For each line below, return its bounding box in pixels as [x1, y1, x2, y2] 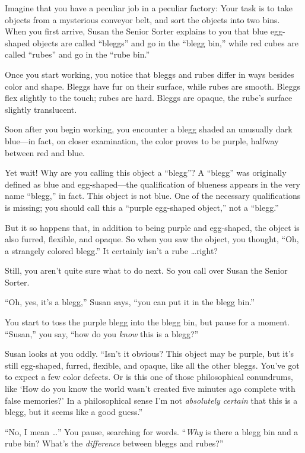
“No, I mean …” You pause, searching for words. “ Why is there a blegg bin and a [5, 425, 298, 438]
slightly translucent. [5, 103, 77, 115]
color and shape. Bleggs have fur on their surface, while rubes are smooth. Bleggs [5, 80, 301, 92]
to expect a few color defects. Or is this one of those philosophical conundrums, [5, 370, 293, 383]
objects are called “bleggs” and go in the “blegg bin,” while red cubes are [33, 36, 299, 49]
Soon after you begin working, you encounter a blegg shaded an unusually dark [5, 123, 293, 135]
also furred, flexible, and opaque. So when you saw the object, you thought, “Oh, [5, 233, 299, 245]
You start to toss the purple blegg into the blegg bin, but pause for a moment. [5, 316, 290, 328]
